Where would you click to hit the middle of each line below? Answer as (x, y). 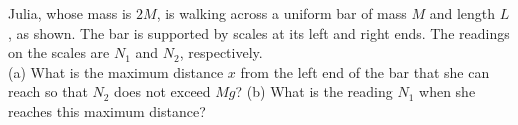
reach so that (48, 91)
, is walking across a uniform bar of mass (281, 13)
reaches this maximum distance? (107, 110)
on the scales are (59, 52)
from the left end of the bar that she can (365, 71)
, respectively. (221, 52)
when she (447, 91)
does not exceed (162, 91)
